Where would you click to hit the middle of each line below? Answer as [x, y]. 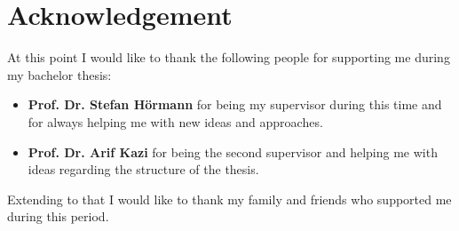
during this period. [58, 216]
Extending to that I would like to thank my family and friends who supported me [229, 199]
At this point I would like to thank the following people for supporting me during [229, 57]
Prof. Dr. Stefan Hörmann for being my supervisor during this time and [235, 104]
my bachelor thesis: [59, 74]
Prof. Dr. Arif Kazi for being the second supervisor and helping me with [233, 151]
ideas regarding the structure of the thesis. [143, 169]
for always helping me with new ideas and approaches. [175, 121]
